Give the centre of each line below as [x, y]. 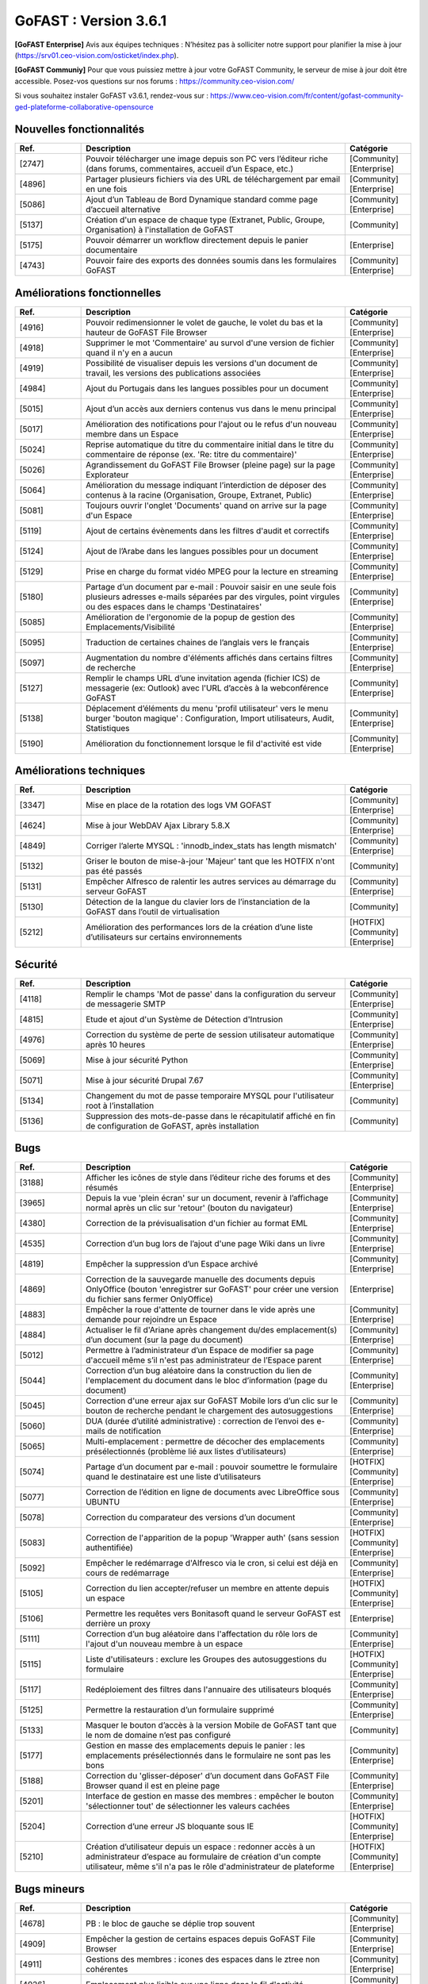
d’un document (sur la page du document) [164, 1340]
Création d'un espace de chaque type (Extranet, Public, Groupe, [205, 220]
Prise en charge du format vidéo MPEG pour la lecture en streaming [212, 571]
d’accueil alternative [123, 210]
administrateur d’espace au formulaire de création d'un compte [203, 1857]
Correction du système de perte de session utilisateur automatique [210, 1034]
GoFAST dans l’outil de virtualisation [153, 912]
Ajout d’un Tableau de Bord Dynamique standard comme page [202, 200]
